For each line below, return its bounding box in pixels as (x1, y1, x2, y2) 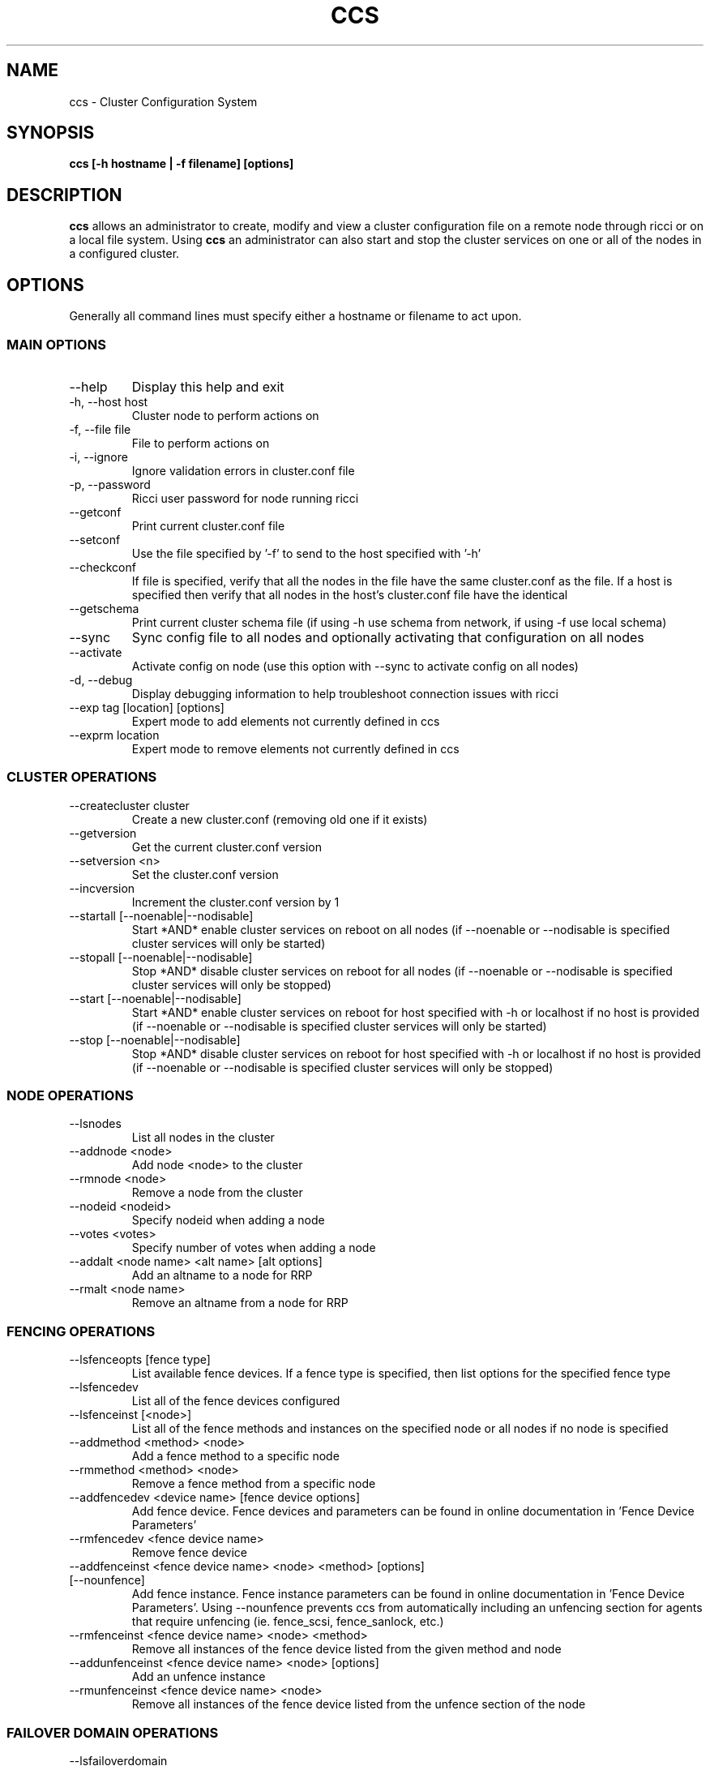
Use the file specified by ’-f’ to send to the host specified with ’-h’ (131, 546, 481, 560)
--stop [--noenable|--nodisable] (69, 1032, 241, 1047)
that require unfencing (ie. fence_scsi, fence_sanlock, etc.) (131, 1614, 444, 1629)
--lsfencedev (69, 1380, 139, 1395)
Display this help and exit (131, 378, 284, 395)
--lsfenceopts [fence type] (69, 1352, 211, 1367)
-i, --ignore (69, 449, 128, 464)
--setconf (69, 532, 121, 547)
